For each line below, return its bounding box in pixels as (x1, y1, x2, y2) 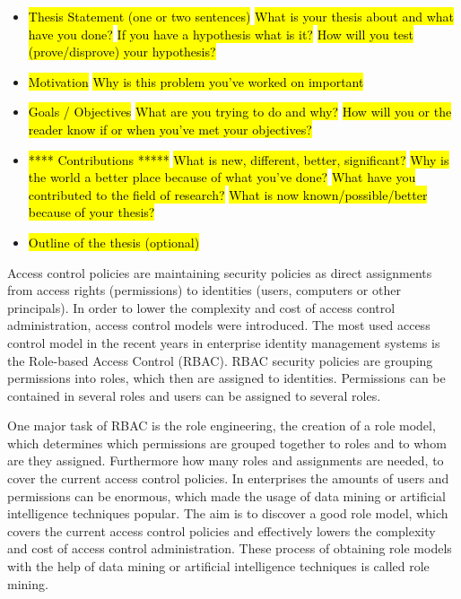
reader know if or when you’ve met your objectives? (28, 119, 312, 138)
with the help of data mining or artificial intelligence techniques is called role (7, 557, 430, 576)
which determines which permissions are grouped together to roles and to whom (7, 433, 447, 452)
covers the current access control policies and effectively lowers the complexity (7, 521, 436, 540)
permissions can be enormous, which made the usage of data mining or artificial (7, 486, 446, 505)
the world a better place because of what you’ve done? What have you (28, 168, 416, 187)
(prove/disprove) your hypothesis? (28, 42, 216, 61)
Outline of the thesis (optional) (28, 232, 200, 251)
